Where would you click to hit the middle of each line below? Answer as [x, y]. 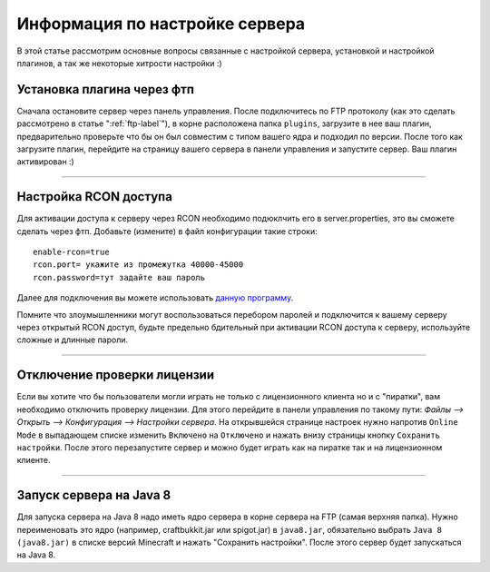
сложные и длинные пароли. [73, 340]
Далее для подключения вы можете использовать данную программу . [155, 298]
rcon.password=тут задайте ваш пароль [119, 277]
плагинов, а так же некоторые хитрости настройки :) [119, 63]
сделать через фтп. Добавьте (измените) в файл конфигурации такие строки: [167, 231]
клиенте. [34, 460]
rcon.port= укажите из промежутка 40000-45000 [138, 265]
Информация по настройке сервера [161, 24]
